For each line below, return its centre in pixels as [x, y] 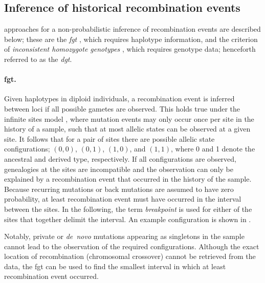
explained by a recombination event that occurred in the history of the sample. [128, 179]
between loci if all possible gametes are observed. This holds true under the [122, 108]
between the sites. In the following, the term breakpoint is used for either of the [128, 209]
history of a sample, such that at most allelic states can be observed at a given [127, 129]
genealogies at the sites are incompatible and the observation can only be [119, 169]
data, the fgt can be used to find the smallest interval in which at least [115, 266]
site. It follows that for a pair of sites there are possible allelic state [109, 138]
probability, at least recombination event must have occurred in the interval [123, 199]
